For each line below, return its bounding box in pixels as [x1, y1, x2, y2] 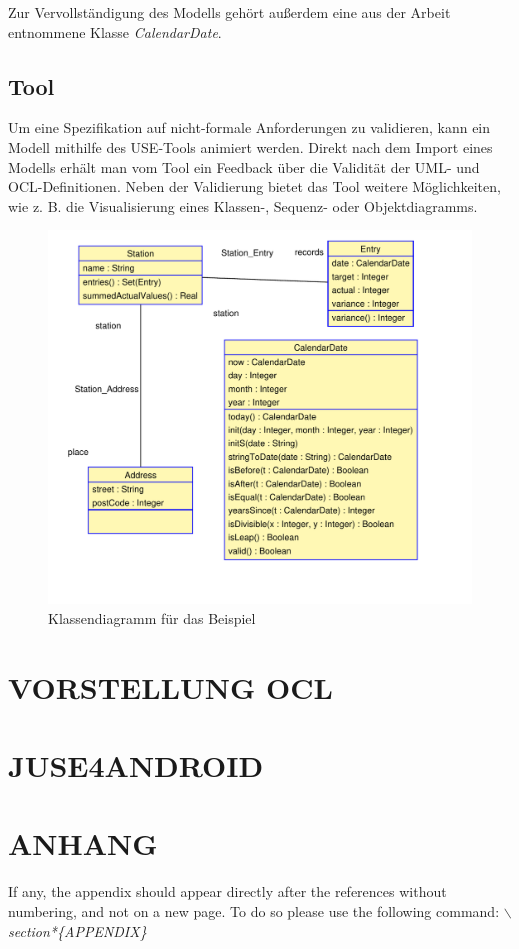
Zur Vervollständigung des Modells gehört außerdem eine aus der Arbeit [8, 2, 451, 22]
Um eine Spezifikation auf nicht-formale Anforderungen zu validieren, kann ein [8, 117, 491, 138]
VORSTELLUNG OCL [8, 666, 333, 707]
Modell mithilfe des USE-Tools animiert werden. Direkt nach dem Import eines [8, 136, 493, 157]
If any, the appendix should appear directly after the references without [8, 881, 447, 902]
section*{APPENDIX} [8, 920, 147, 941]
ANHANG [8, 823, 158, 864]
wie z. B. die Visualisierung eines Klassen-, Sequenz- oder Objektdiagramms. [8, 195, 478, 216]
